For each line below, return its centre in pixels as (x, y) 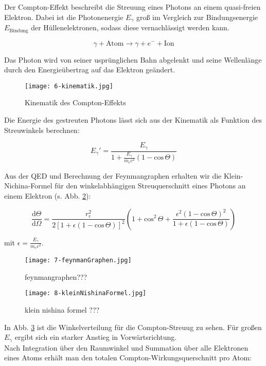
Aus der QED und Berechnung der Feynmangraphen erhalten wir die (113, 175)
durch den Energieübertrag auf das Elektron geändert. (90, 70)
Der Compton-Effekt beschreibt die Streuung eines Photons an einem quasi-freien (132, 7)
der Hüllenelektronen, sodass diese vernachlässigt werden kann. (130, 27)
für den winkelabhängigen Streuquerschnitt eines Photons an (150, 186)
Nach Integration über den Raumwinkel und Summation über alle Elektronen (126, 347)
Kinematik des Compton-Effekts (75, 102)
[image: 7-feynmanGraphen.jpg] (78, 261)
